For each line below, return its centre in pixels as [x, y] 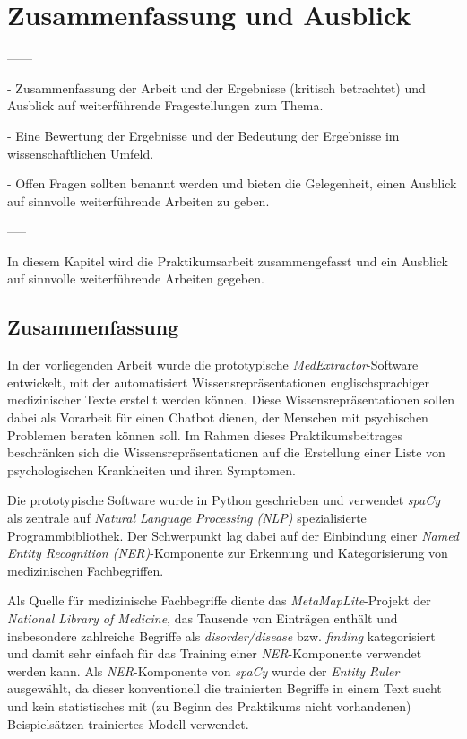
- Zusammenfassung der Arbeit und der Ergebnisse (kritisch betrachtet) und [216, 87]
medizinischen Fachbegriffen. [86, 570]
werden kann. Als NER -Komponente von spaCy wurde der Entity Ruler [203, 670]
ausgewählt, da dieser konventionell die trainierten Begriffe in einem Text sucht [225, 688]
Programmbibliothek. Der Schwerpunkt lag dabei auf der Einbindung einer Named [233, 535]
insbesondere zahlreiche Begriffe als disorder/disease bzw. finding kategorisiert [221, 635]
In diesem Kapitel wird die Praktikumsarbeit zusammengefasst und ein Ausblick [228, 261]
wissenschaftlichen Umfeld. [81, 153]
